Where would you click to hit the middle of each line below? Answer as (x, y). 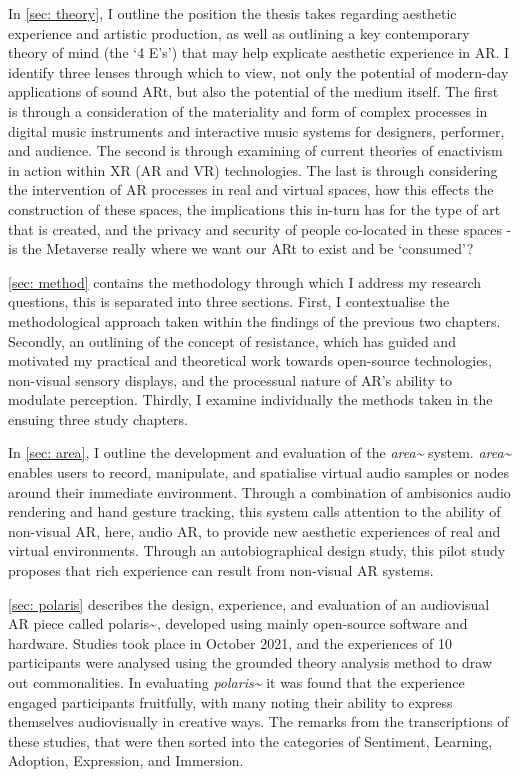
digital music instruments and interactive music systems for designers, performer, (256, 130)
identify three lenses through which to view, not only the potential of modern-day (258, 71)
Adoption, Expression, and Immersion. (126, 760)
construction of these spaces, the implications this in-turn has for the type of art (254, 208)
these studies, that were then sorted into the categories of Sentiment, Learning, (250, 740)
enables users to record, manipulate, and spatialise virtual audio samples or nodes (258, 472)
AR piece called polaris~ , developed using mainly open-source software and (238, 623)
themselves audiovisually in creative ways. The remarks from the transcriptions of (258, 721)
